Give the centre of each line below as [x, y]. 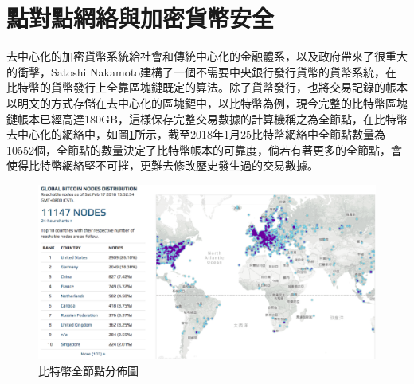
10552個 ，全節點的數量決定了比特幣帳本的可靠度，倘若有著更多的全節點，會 [204, 149]
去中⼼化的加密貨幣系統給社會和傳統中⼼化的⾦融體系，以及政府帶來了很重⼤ [207, 56]
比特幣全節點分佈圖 [88, 370]
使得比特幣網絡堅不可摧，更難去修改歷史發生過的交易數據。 [162, 165]
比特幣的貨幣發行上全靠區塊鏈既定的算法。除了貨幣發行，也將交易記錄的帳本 [207, 87]
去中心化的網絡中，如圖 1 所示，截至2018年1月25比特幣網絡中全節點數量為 [196, 134]
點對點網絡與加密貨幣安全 [141, 18]
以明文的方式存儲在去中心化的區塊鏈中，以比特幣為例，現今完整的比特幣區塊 [207, 102]
